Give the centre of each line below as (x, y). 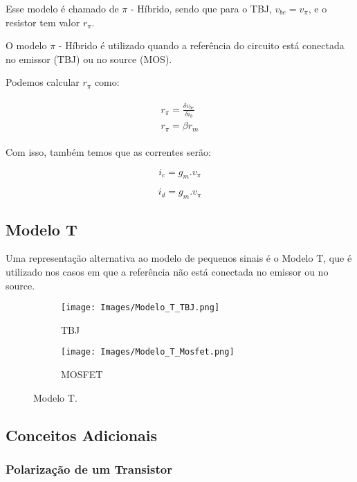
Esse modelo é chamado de (62, 8)
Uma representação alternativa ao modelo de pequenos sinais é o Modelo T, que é (179, 258)
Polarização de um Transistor (89, 468)
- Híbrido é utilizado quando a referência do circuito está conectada (201, 45)
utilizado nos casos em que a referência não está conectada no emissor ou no (167, 271)
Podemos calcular (43, 82)
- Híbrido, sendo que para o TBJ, (201, 8)
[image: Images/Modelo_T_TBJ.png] (140, 308)
